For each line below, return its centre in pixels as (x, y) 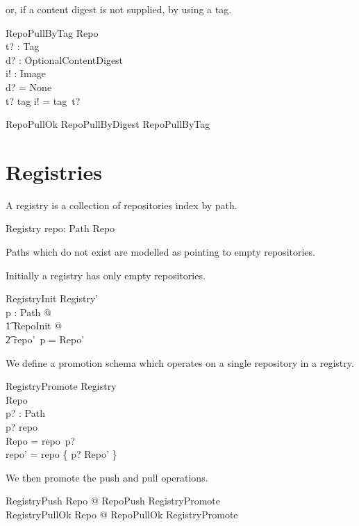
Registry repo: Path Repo (60, 228)
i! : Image (26, 73)
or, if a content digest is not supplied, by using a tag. (119, 9)
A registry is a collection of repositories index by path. (122, 205)
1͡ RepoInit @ (34, 326)
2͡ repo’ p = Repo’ (45, 339)
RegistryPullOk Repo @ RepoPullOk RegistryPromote (122, 514)
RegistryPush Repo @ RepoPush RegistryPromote (113, 501)
